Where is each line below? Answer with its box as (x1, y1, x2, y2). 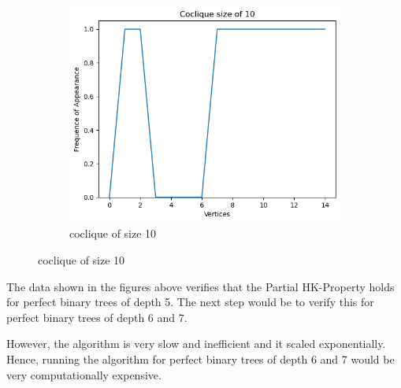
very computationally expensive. (6, 366, 162, 382)
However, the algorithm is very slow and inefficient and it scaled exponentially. (6, 335, 386, 352)
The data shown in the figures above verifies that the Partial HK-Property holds (6, 278, 395, 294)
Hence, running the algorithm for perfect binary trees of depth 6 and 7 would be (6, 350, 395, 367)
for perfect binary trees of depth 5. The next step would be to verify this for (6, 294, 374, 310)
